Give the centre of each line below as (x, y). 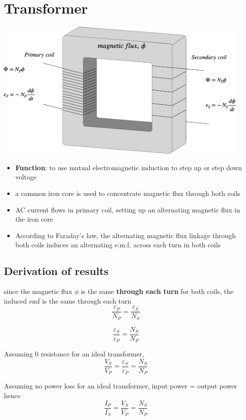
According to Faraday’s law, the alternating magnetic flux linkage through (125, 235)
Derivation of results (56, 271)
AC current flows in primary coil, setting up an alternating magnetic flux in (128, 209)
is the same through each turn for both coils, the (157, 291)
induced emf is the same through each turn (68, 300)
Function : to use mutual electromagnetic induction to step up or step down (129, 167)
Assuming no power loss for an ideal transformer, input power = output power (121, 386)
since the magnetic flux (38, 291)
